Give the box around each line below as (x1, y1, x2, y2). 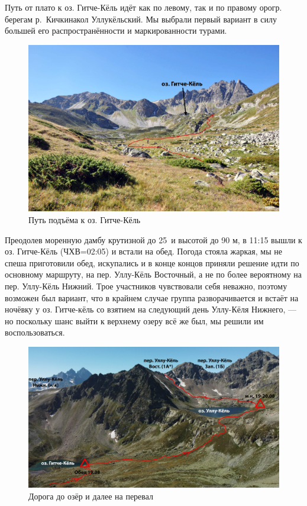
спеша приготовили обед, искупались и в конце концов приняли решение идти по (5, 256, 299, 269)
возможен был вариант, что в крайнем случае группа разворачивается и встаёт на (5, 291, 299, 304)
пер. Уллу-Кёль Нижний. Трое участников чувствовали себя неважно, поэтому (5, 279, 287, 292)
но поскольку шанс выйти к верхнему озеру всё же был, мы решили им (5, 314, 264, 327)
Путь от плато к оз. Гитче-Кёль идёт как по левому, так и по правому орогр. (5, 1, 282, 13)
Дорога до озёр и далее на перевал (28, 489, 154, 502)
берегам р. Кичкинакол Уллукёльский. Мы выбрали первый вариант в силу (5, 12, 277, 25)
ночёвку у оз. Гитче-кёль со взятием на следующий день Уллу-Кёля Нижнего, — (5, 303, 296, 315)
